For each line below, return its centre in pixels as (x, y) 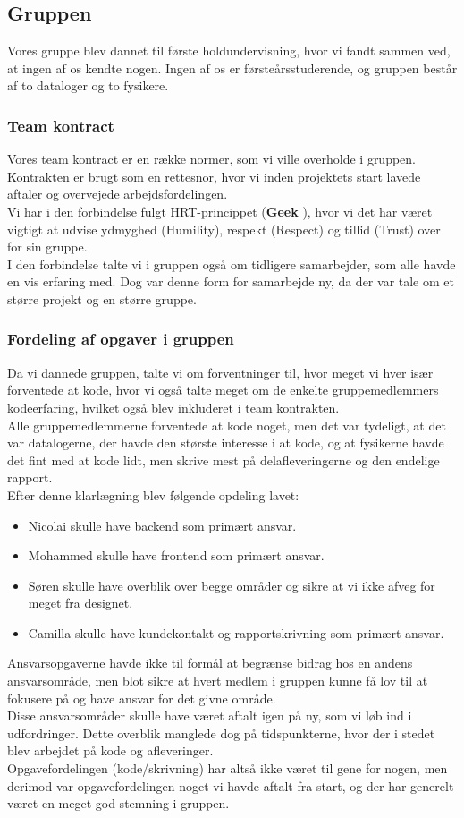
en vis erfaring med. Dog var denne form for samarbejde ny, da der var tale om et (231, 281)
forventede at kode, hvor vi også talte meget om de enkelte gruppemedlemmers (223, 390)
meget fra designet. (80, 603)
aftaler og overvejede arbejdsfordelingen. (118, 194)
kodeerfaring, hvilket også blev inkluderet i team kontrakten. (173, 407)
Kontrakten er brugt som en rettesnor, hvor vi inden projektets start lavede (214, 176)
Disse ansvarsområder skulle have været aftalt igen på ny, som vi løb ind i (210, 716)
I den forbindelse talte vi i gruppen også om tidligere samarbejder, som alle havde (232, 264)
